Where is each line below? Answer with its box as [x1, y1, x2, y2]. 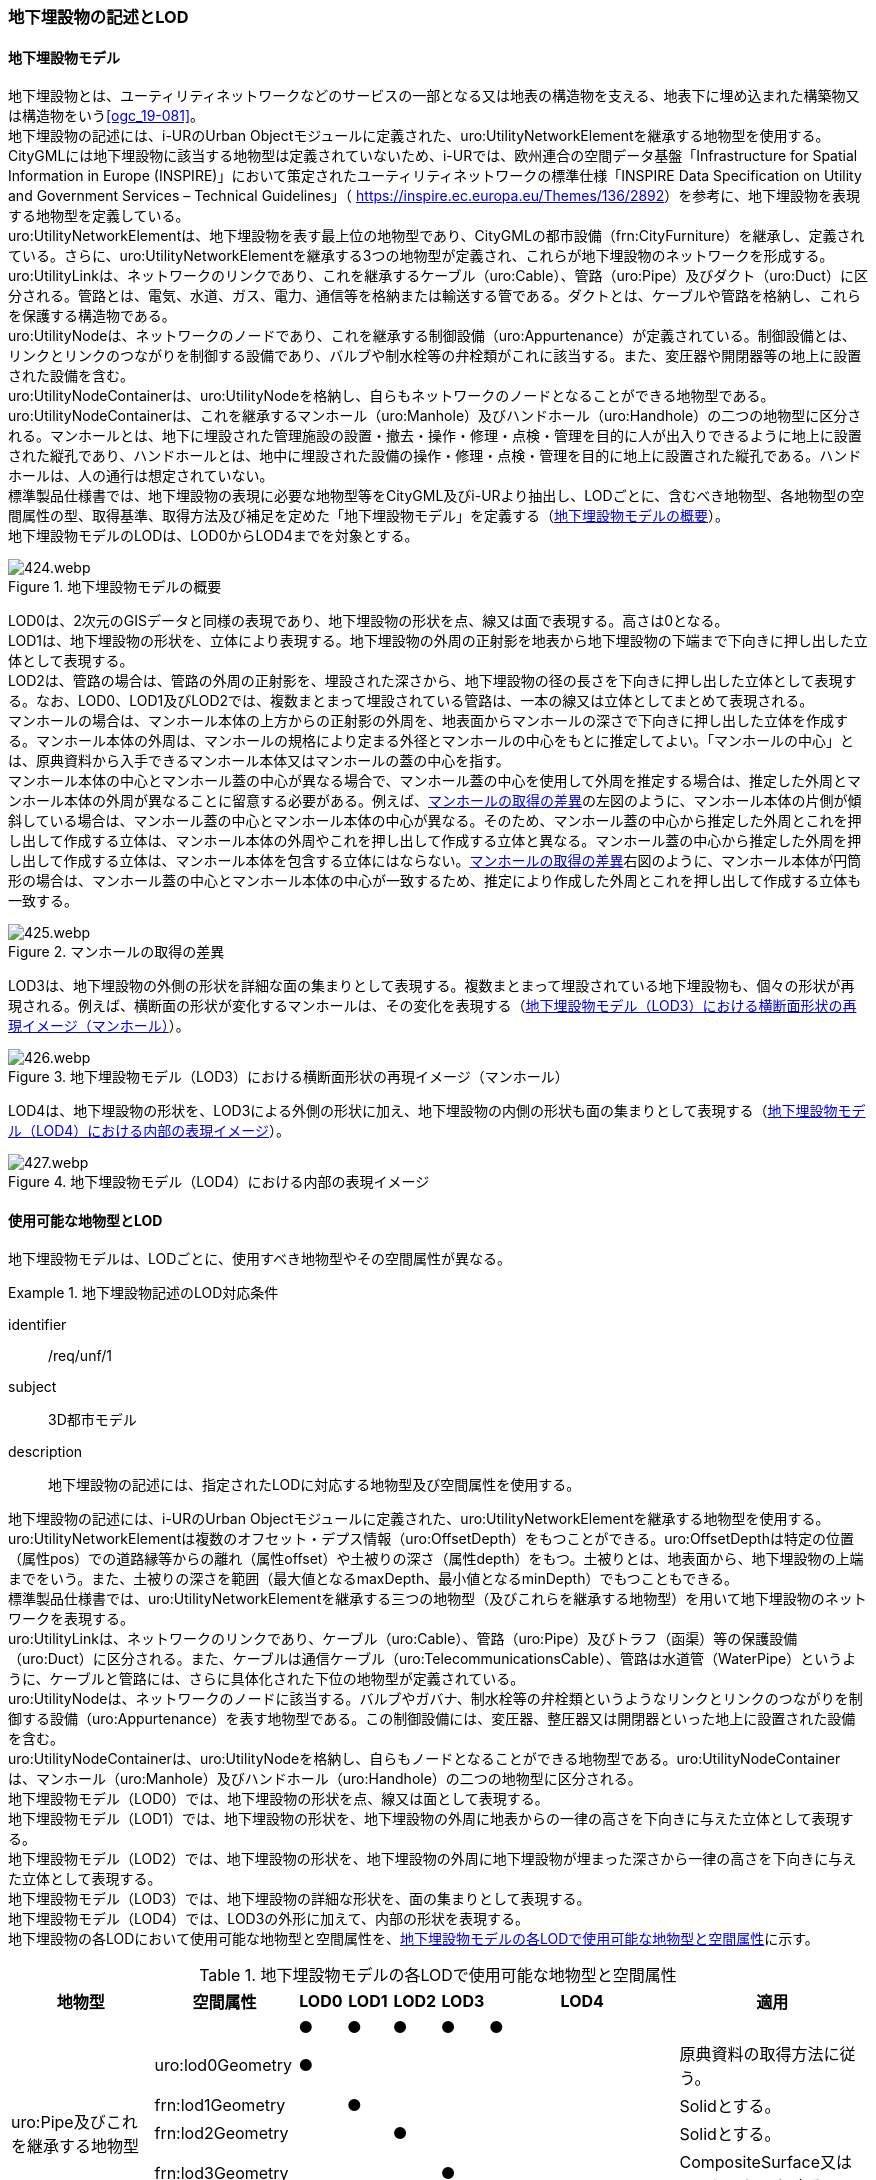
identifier [8, 1316, 67, 1334]
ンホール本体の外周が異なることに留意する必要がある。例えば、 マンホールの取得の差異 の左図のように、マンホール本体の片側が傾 [8, 792, 862, 810]
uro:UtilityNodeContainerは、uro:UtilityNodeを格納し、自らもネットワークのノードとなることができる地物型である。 [8, 387, 775, 405]
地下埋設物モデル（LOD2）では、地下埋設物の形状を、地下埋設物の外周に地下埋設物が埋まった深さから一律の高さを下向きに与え [8, 1850, 857, 1868]
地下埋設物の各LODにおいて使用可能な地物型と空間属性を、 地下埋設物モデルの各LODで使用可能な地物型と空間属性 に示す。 [8, 1930, 819, 1948]
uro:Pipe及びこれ [11, 2112, 138, 2133]
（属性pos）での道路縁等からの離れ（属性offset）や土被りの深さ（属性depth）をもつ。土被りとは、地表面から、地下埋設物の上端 [8, 1550, 864, 1568]
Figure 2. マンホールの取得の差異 [8, 943, 225, 961]
